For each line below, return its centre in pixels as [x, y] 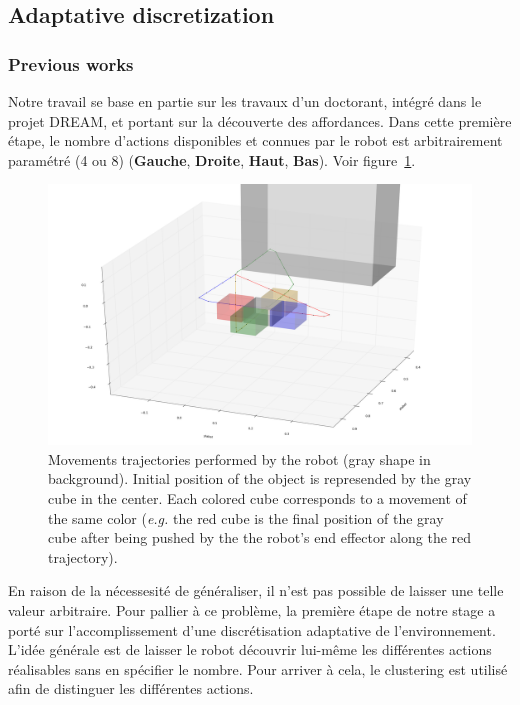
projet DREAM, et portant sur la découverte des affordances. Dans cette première [260, 120]
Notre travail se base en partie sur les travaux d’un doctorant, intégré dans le [245, 101]
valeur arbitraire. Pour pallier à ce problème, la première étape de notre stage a [252, 609]
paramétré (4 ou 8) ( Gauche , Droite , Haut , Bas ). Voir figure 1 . [212, 159]
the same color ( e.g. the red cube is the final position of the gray [246, 517]
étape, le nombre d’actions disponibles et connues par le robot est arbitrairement [255, 140]
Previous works [71, 63]
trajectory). [83, 556]
